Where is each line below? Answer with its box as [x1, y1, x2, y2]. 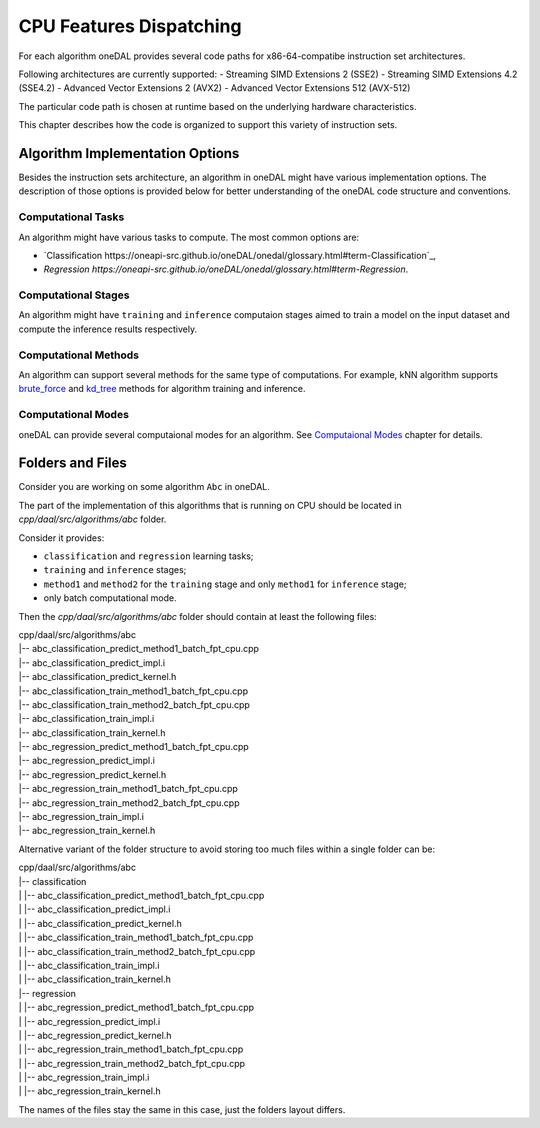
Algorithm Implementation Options [18, 145, 240, 162]
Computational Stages [18, 288, 130, 302]
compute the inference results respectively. [18, 323, 198, 335]
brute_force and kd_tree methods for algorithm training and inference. [18, 383, 306, 395]
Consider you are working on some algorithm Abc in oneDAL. [18, 481, 270, 493]
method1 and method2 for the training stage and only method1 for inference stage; [43, 578, 407, 590]
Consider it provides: [18, 531, 105, 544]
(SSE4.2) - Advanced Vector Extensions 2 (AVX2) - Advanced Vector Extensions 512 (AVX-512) [18, 82, 411, 94]
